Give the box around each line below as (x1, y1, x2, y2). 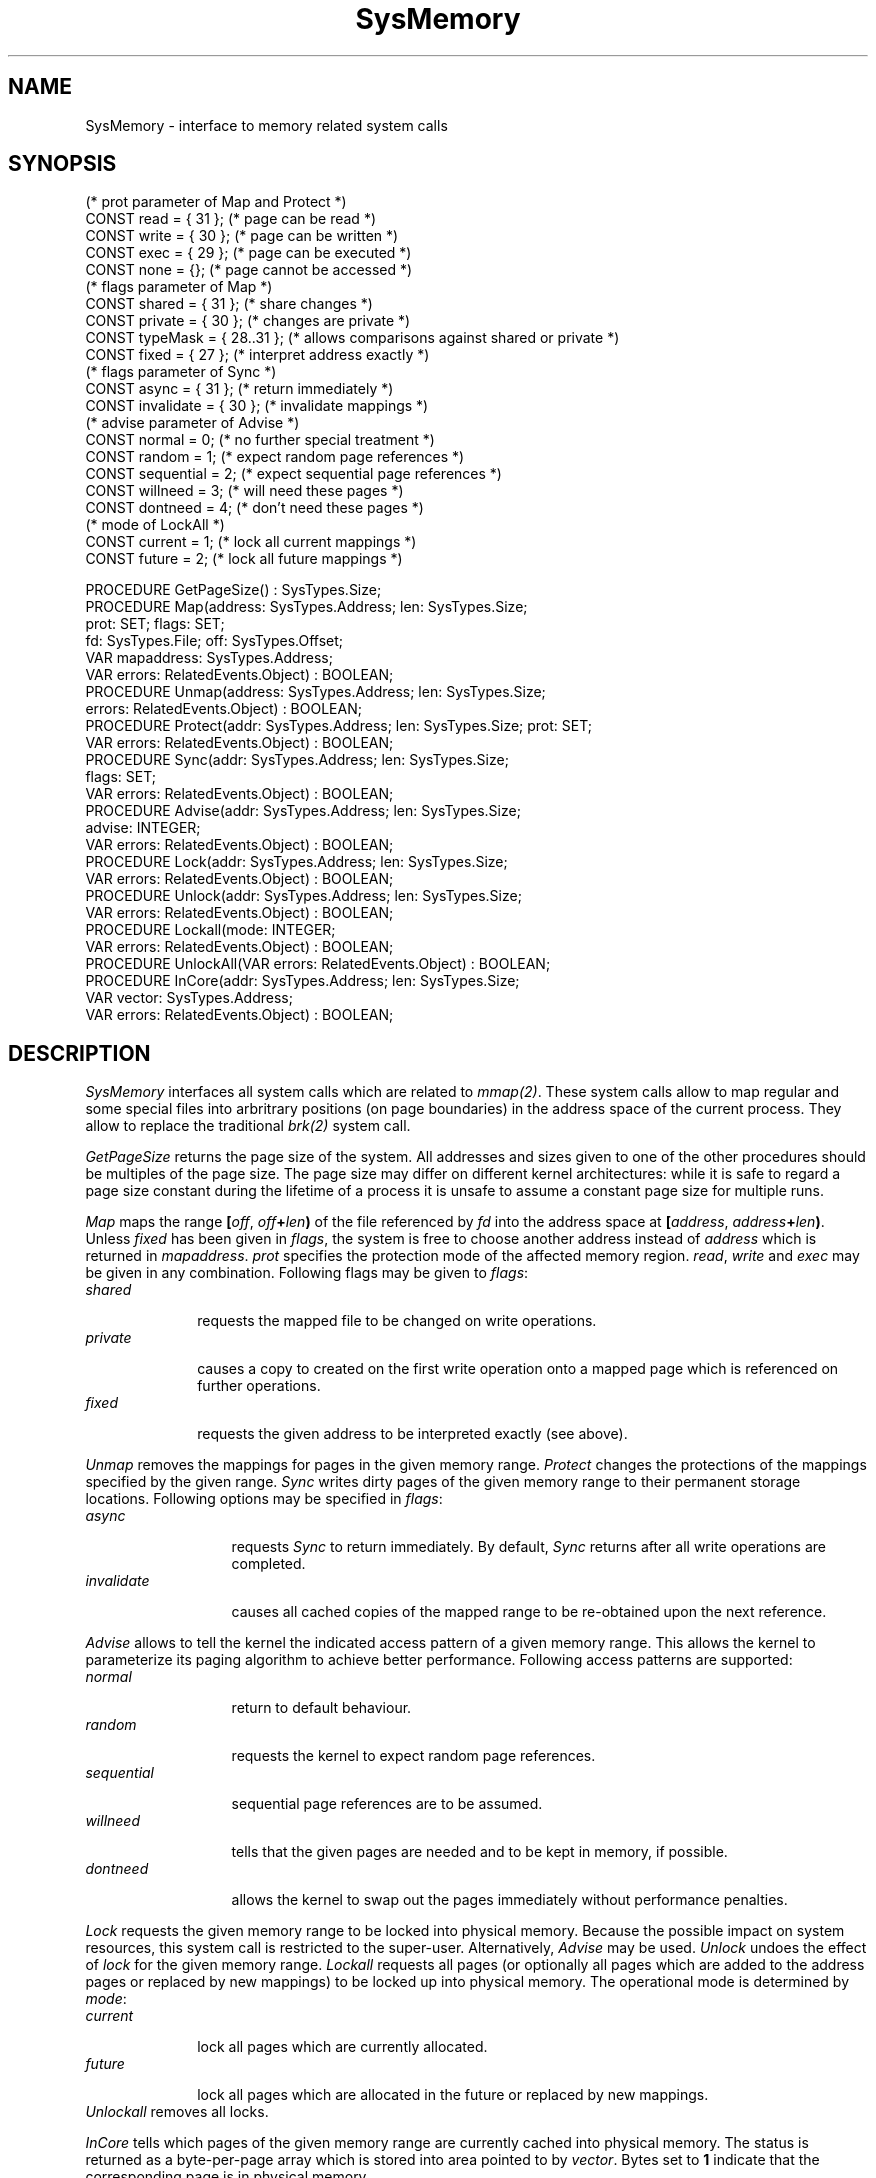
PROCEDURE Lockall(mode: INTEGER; (85, 921, 336, 939)
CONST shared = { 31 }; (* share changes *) (85, 295, 373, 313)
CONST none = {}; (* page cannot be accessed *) (85, 261, 413, 279)
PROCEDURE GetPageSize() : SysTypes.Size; (85, 581, 382, 599)
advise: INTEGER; (85, 819, 201, 837)
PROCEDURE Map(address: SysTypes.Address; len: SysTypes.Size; (85, 598, 528, 616)
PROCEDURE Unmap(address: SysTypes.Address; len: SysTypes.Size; (85, 683, 546, 701)
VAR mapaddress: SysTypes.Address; (85, 649, 333, 667)
